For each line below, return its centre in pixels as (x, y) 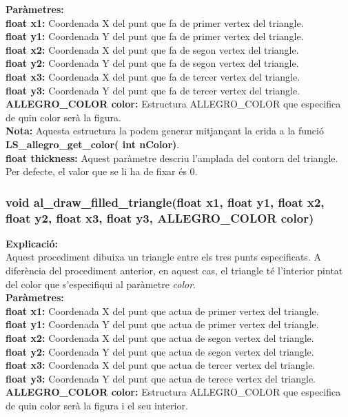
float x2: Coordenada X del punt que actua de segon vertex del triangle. (160, 338)
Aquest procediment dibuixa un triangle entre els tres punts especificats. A (163, 257)
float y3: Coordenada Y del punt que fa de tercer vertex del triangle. (153, 90)
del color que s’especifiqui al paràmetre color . (101, 284)
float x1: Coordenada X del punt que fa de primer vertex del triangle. (155, 22)
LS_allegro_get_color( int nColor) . (93, 144)
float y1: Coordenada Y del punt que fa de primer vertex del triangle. (155, 36)
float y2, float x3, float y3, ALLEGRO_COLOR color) (160, 217)
